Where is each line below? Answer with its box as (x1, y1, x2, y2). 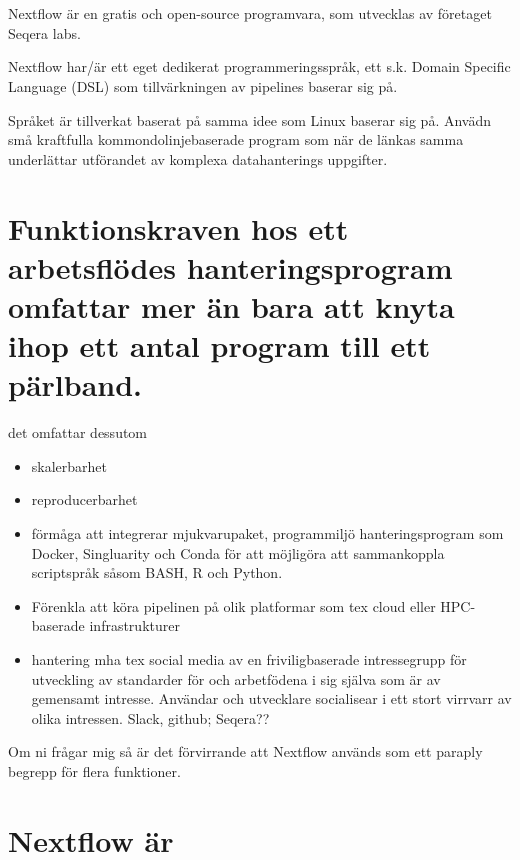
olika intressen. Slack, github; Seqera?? (31, 707, 270, 728)
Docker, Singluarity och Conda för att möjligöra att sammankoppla (31, 542, 445, 563)
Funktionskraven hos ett (8, 207, 349, 248)
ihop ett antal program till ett (8, 325, 431, 366)
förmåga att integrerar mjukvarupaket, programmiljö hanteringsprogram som (31, 523, 504, 543)
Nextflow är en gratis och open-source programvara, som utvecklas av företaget (8, 3, 492, 24)
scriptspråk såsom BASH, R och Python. (31, 562, 283, 583)
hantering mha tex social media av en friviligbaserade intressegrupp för (31, 648, 467, 669)
